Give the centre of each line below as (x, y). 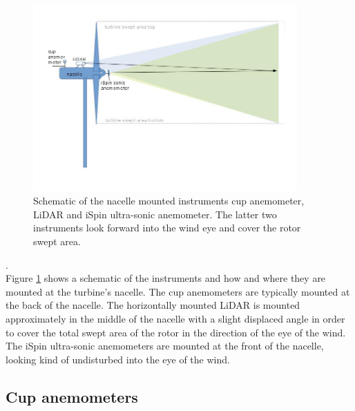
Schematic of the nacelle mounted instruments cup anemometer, (169, 201)
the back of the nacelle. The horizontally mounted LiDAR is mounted (153, 305)
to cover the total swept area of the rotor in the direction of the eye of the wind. (176, 332)
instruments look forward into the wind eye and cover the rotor (167, 228)
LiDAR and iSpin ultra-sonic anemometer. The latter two (155, 214)
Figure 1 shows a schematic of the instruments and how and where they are (166, 278)
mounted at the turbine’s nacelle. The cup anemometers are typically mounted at (178, 291)
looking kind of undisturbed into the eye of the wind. (118, 359)
